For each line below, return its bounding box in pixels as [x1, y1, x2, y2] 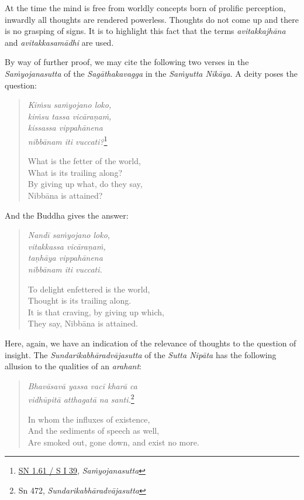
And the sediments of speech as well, [27, 424, 160, 437]
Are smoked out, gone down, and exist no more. [27, 436, 199, 448]
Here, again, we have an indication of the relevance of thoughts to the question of [5, 336, 296, 349]
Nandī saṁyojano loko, [27, 229, 110, 241]
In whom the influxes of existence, [27, 413, 150, 425]
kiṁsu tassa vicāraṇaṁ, [27, 110, 112, 122]
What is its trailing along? [27, 166, 123, 178]
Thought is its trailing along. [27, 294, 132, 307]
